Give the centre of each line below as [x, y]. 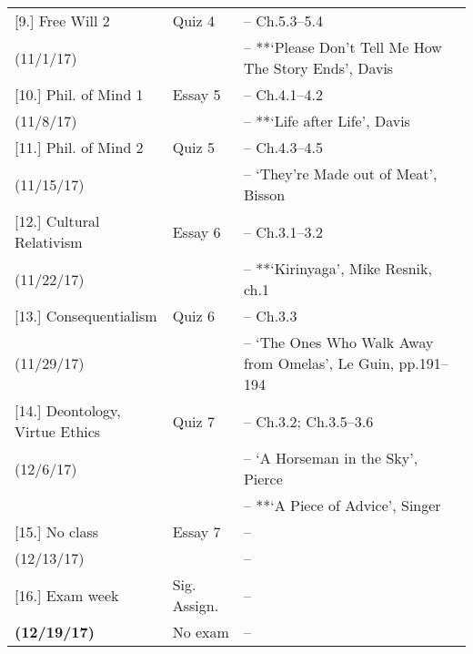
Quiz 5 [193, 147]
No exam [201, 632]
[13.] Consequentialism [86, 316]
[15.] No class [57, 531]
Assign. [196, 605]
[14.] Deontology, [68, 410]
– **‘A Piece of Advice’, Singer [342, 505]
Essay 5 [196, 94]
